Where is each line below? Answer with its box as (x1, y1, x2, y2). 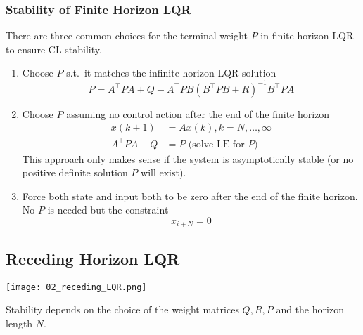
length (6, 315, 33, 330)
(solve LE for (188, 139, 245, 150)
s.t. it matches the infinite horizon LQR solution (66, 65, 276, 80)
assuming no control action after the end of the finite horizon (66, 106, 330, 121)
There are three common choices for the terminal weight (6, 28, 248, 43)
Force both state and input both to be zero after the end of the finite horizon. (22, 188, 358, 203)
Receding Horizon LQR (6, 247, 180, 269)
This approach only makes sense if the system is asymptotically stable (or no (22, 151, 354, 166)
